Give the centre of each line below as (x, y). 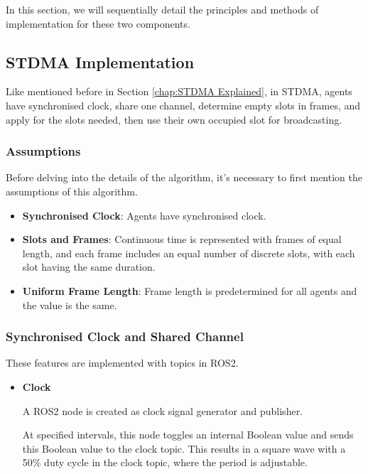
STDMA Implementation (100, 61)
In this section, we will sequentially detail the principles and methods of (162, 9)
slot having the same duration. (89, 267)
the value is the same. (70, 305)
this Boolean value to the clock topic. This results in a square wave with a (184, 448)
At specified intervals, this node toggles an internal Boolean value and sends (188, 435)
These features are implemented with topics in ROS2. (122, 363)
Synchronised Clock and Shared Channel (125, 336)
